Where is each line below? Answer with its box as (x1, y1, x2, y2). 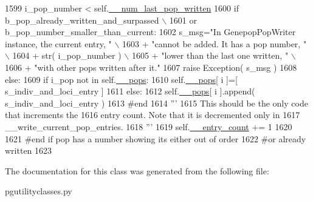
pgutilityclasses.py (5, 185, 72, 197)
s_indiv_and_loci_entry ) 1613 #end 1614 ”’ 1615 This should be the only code (5, 96, 308, 109)
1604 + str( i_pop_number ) (12, 49, 122, 62)
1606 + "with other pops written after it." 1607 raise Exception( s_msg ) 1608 (5, 61, 297, 73)
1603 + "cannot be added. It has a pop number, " (122, 37, 307, 50)
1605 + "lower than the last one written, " (131, 49, 289, 62)
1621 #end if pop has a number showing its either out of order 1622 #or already (5, 132, 306, 145)
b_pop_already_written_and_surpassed (5, 13, 159, 26)
